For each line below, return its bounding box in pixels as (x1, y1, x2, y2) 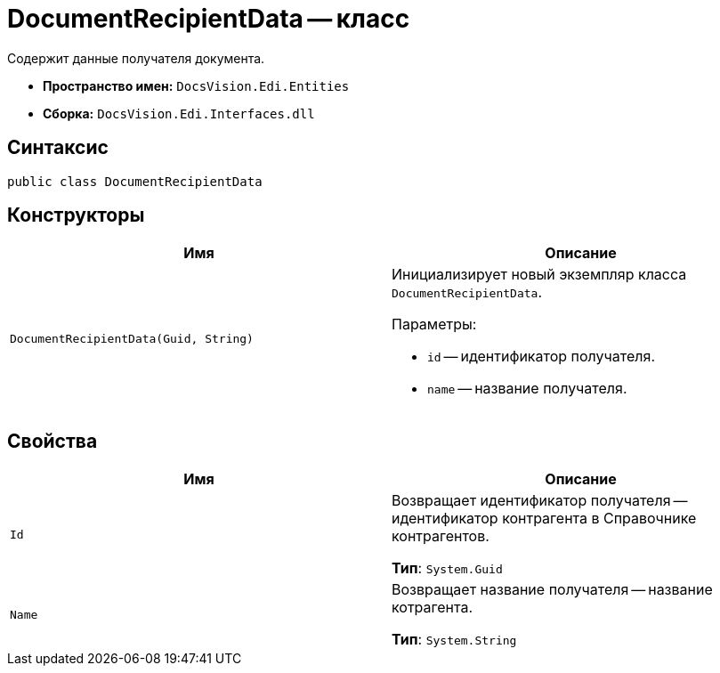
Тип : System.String (392, 630, 517, 649)
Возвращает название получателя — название (392, 580, 713, 599)
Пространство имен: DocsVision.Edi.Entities (43, 77, 350, 93)
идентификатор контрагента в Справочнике (392, 509, 697, 528)
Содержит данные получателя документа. (7, 50, 265, 66)
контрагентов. (392, 527, 489, 546)
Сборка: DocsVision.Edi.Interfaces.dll (43, 105, 315, 121)
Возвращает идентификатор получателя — (392, 491, 688, 510)
